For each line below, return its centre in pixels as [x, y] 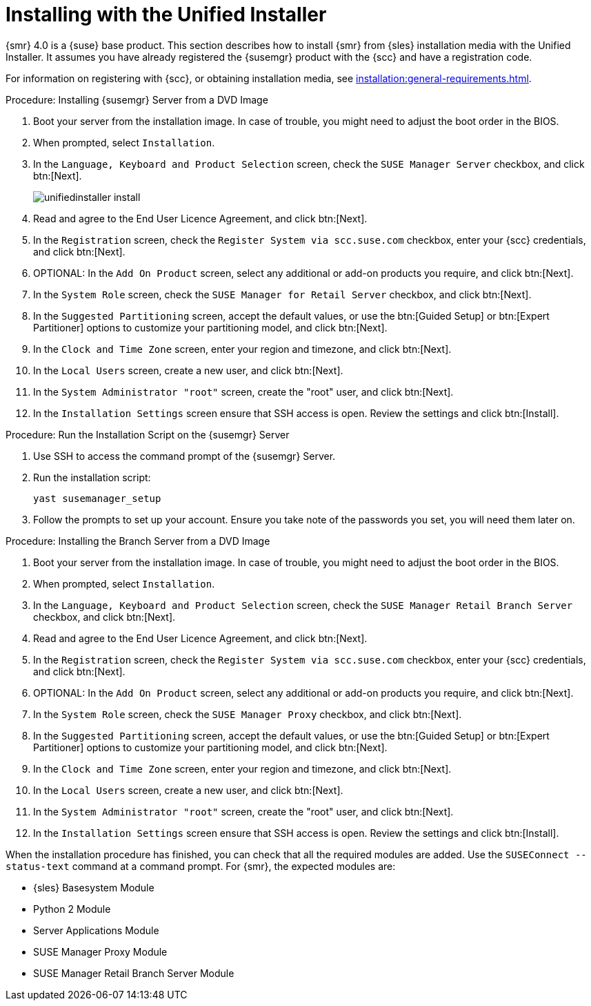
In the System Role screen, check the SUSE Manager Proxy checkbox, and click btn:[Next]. [248, 714]
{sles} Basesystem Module [94, 887]
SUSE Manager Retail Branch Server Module [134, 973]
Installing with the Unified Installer [166, 14]
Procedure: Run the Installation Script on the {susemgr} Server [148, 434]
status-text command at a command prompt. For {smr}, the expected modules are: [201, 866]
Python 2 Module [72, 909]
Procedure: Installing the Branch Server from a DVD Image [138, 541]
